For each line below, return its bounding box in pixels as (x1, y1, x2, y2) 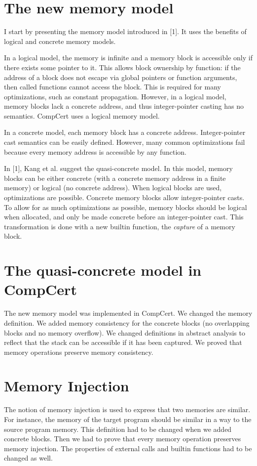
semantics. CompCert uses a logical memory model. (4, 110, 160, 121)
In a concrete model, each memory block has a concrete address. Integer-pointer (4, 127, 246, 137)
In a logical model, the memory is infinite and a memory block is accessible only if (4, 52, 253, 63)
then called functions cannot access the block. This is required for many (4, 82, 221, 92)
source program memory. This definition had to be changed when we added (4, 424, 232, 434)
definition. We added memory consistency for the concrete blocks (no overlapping (4, 317, 250, 328)
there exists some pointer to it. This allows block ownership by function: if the (4, 62, 241, 72)
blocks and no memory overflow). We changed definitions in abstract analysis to (4, 327, 245, 338)
